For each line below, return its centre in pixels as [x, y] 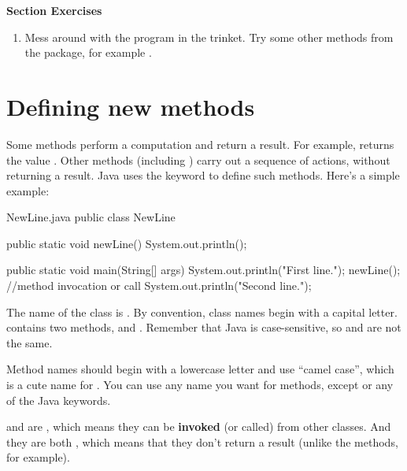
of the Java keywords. [59, 400]
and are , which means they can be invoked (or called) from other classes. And [199, 426]
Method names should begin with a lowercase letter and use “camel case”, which [200, 369]
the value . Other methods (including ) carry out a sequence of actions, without [198, 159]
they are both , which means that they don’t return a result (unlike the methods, [202, 441]
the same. [30, 342]
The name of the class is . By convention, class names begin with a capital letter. [202, 312]
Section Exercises [54, 10]
